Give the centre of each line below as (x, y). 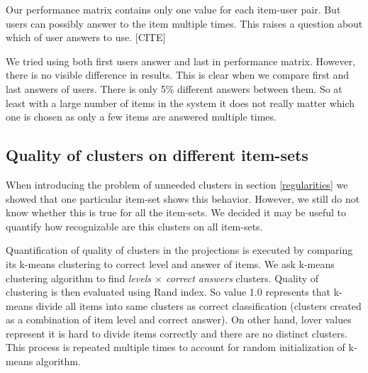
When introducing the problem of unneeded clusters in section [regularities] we (177, 184)
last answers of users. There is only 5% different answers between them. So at (174, 88)
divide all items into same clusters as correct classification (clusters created (199, 305)
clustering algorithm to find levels (79, 278)
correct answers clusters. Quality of (242, 278)
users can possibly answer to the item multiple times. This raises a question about (184, 23)
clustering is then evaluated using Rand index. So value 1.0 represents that (168, 292)
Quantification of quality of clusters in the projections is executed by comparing (179, 250)
